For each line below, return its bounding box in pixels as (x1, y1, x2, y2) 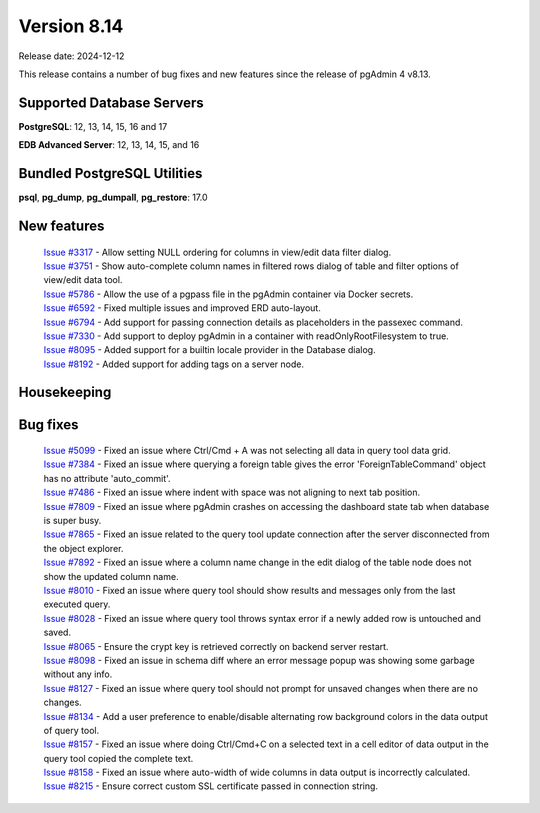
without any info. (43, 668, 113, 680)
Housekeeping (18, 384, 112, 401)
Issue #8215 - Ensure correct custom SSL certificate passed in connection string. (43, 780, 379, 792)
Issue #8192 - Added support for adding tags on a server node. (43, 358, 305, 370)
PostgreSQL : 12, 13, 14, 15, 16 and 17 (18, 120, 168, 132)
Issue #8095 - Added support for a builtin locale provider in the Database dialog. (43, 344, 376, 356)
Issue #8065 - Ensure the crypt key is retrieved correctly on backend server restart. (43, 640, 389, 652)
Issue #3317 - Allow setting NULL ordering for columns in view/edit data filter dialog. (43, 246, 392, 258)
